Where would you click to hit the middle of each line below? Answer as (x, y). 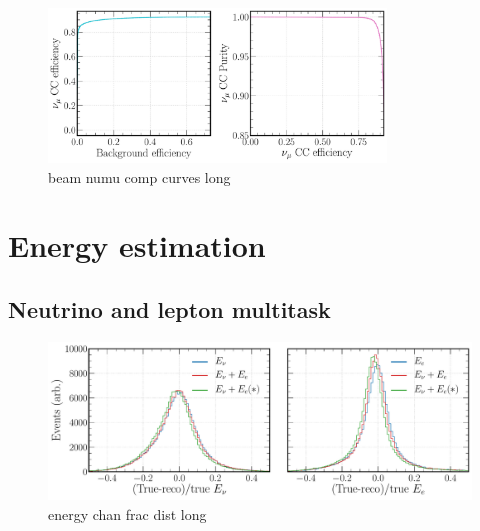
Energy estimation (137, 245)
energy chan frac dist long (127, 513)
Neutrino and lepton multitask (169, 308)
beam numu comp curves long (139, 176)
